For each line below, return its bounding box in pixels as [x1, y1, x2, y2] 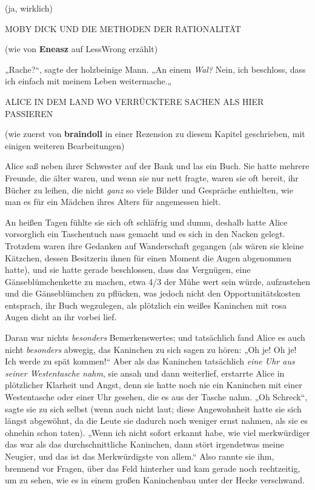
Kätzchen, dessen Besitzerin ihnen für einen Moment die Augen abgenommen [5, 251, 291, 264]
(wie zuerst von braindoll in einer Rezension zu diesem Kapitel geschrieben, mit [5, 127, 305, 140]
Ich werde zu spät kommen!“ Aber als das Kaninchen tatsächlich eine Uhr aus [5, 355, 295, 367]
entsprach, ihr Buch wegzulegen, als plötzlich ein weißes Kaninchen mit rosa [5, 298, 287, 311]
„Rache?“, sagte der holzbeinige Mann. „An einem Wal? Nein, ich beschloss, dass [5, 62, 306, 75]
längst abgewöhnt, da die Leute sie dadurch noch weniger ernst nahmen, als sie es [5, 414, 308, 427]
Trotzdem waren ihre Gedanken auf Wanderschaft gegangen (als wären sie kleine [5, 239, 304, 252]
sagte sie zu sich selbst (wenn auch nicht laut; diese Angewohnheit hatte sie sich [5, 402, 302, 415]
